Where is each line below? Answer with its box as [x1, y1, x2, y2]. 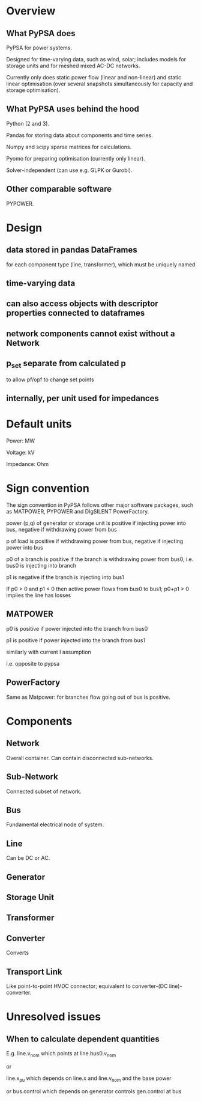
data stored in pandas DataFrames [6, 245, 138, 255]
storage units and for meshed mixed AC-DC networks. [6, 62, 140, 69]
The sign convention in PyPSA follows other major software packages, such [6, 501, 194, 509]
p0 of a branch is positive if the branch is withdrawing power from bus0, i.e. [6, 556, 194, 563]
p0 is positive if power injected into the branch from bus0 [6, 625, 148, 632]
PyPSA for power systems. [6, 44, 72, 51]
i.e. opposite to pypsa [6, 660, 60, 667]
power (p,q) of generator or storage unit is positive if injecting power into [6, 520, 187, 527]
